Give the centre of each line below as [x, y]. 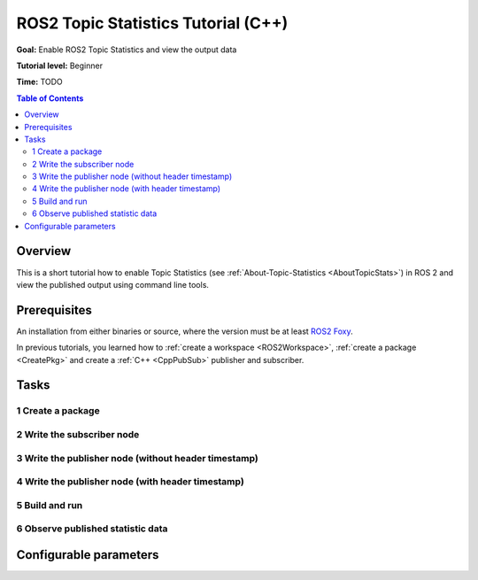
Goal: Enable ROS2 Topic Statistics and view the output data [127, 50]
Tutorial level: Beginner [60, 66]
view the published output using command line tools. [113, 284]
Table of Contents [50, 98]
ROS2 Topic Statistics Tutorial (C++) [152, 23]
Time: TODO [40, 82]
